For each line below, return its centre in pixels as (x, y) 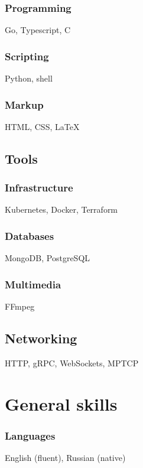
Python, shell (29, 78)
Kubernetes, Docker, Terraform (61, 209)
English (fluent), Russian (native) (65, 458)
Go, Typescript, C (38, 30)
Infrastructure (39, 188)
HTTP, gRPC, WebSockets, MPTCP (72, 363)
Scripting (27, 56)
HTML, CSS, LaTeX (42, 126)
